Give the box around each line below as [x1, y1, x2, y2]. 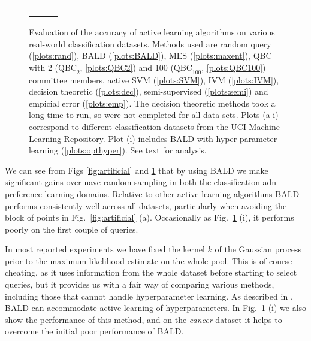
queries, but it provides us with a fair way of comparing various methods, [5, 278, 274, 291]
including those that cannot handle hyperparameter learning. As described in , [5, 289, 293, 302]
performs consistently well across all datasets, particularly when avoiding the [5, 199, 287, 212]
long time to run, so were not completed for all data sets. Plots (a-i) [29, 108, 279, 121]
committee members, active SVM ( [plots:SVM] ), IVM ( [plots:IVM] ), [29, 73, 279, 86]
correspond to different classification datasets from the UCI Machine [29, 120, 280, 132]
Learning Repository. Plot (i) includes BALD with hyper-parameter [29, 132, 277, 144]
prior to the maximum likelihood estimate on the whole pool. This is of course [5, 254, 292, 267]
